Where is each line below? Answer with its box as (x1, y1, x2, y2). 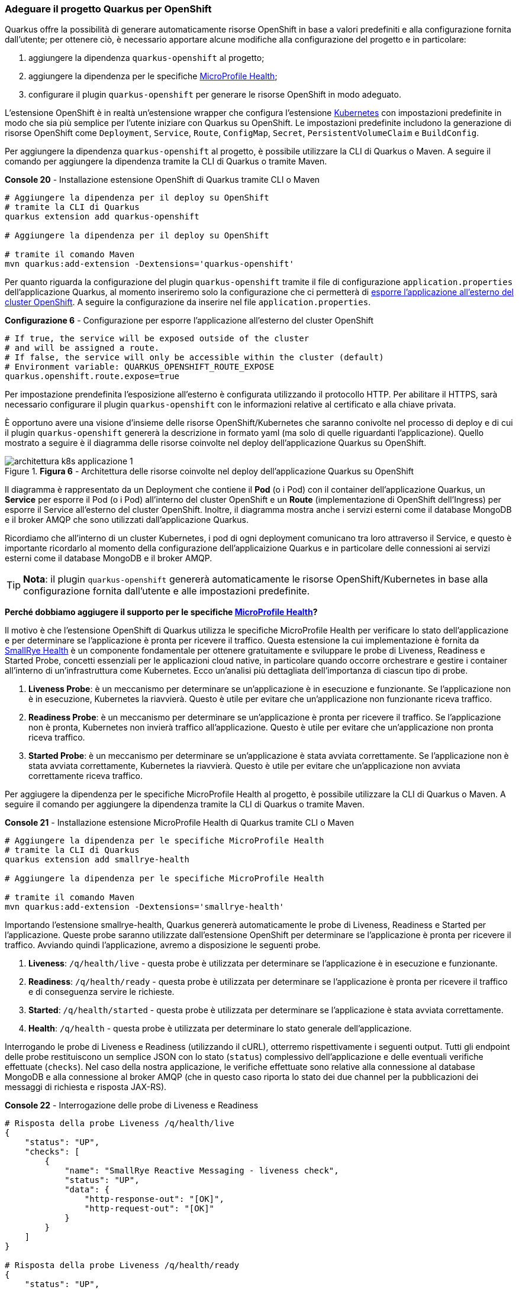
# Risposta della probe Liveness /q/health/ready (5, 1260, 240, 1270)
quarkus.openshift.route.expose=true (5, 371, 180, 381)
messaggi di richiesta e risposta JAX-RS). (5, 1082, 167, 1092)
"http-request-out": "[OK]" (84, 1204, 215, 1214)
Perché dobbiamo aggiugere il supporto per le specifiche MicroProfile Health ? (5, 607, 318, 617)
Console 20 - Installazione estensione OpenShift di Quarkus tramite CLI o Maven (5, 174, 320, 185)
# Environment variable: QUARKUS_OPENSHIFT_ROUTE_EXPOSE (5, 362, 275, 372)
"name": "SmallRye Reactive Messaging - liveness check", (65, 1166, 339, 1176)
